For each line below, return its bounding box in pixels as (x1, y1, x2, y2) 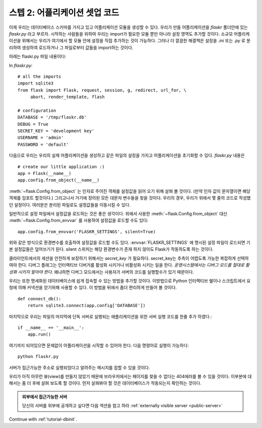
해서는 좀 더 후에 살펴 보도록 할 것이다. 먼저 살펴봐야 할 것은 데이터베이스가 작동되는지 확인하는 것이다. (9, 380, 201, 386)
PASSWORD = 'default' (17, 141, 69, 147)
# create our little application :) (17, 164, 105, 170)
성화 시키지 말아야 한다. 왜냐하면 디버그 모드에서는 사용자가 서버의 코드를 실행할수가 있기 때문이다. (9, 269, 194, 274)
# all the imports (17, 73, 62, 79)
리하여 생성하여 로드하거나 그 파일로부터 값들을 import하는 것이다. (9, 44, 133, 51)
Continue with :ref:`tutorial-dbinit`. (9, 416, 77, 422)
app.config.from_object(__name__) (17, 177, 99, 183)
